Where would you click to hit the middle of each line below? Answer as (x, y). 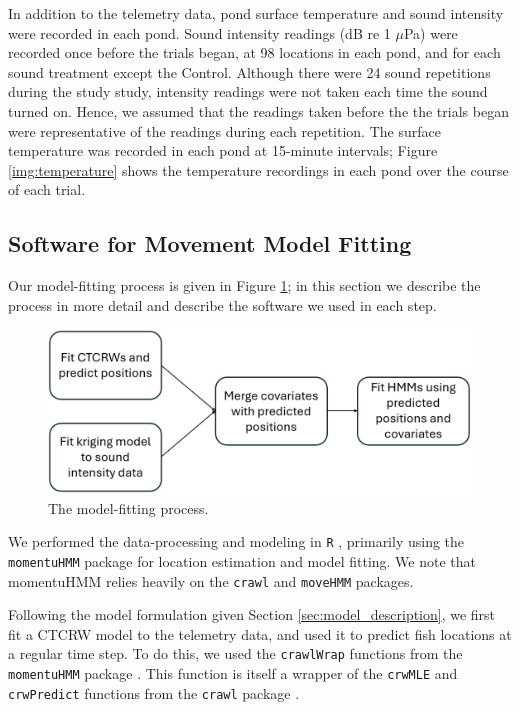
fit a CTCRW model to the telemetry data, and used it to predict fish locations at (260, 633)
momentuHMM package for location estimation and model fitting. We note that (242, 560)
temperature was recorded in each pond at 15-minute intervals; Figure (223, 150)
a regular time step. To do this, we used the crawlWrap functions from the (235, 653)
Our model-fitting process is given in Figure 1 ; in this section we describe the (244, 285)
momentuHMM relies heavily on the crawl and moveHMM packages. (211, 580)
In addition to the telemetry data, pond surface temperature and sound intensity (256, 13)
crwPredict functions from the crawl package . (154, 692)
